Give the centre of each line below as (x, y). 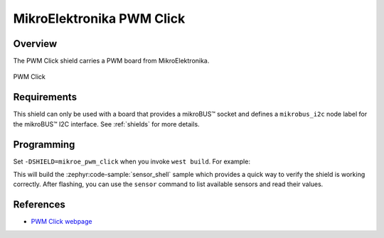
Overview (35, 44)
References (39, 205)
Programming (44, 145)
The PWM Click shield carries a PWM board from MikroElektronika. (111, 61)
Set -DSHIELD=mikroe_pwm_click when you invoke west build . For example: (132, 161)
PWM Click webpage (62, 222)
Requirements (45, 97)
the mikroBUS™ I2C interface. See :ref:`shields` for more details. (106, 124)
